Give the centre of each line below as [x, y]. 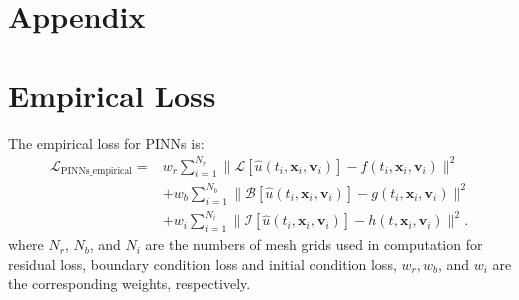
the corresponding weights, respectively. [129, 283]
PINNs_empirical [96, 171]
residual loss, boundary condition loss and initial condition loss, [202, 263]
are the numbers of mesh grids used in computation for [314, 244]
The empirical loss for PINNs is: [106, 142]
